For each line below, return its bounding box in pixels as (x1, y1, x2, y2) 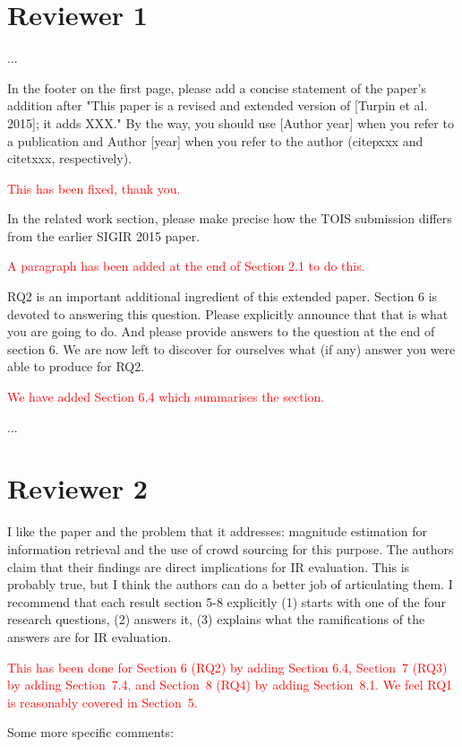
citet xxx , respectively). (7, 149, 132, 168)
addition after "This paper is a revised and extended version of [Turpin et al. (7, 96, 428, 115)
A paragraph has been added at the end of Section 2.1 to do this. (7, 256, 365, 275)
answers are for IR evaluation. (7, 627, 172, 646)
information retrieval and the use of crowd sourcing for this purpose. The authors (7, 539, 454, 558)
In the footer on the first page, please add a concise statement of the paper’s (7, 78, 426, 97)
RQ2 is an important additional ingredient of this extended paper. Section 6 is (7, 287, 438, 306)
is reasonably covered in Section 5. (7, 692, 198, 711)
